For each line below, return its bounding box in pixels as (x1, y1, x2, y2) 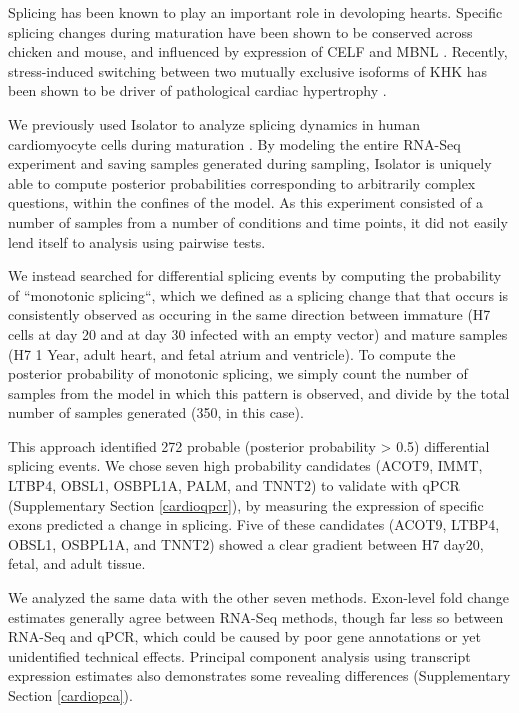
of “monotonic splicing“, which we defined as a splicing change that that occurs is (8, 284, 509, 305)
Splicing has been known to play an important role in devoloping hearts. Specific (8, 2, 503, 22)
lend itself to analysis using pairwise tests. (8, 231, 266, 252)
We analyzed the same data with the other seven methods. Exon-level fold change (8, 587, 509, 608)
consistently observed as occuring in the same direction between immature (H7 (8, 304, 491, 325)
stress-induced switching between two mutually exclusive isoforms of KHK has (8, 60, 487, 81)
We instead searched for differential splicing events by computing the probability (8, 265, 502, 286)
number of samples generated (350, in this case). (8, 402, 304, 423)
